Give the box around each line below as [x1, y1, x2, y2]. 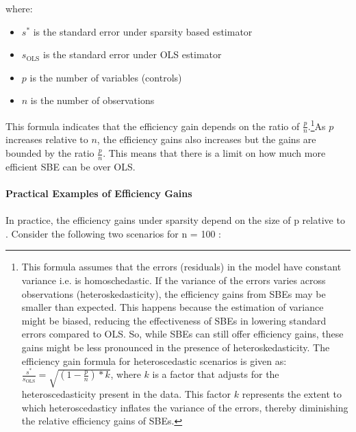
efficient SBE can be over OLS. [5, 159, 136, 173]
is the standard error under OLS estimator [43, 47, 222, 62]
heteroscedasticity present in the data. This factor [21, 387, 231, 401]
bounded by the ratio [5, 146, 94, 160]
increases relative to [5, 132, 88, 147]
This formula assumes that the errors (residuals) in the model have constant [21, 259, 342, 274]
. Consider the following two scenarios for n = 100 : [5, 226, 221, 240]
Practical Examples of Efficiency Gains [5, 186, 192, 201]
